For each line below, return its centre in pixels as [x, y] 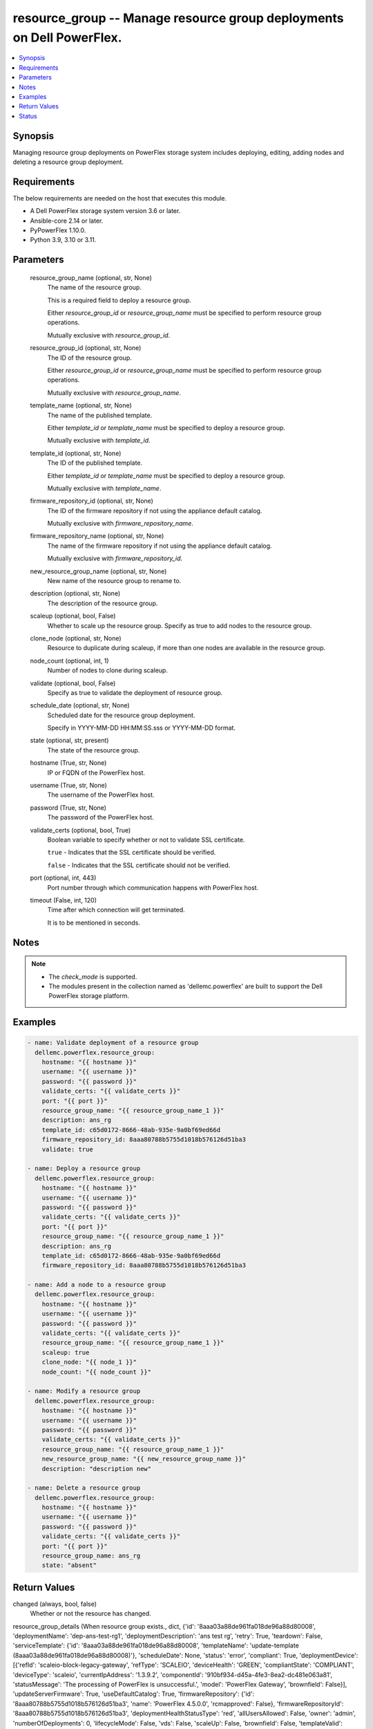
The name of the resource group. [94, 288]
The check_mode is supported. [93, 977]
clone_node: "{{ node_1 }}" [89, 1362]
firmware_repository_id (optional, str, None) [92, 501]
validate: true [67, 1149]
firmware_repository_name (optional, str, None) [97, 536]
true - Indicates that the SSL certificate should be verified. [132, 852]
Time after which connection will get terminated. [116, 910]
